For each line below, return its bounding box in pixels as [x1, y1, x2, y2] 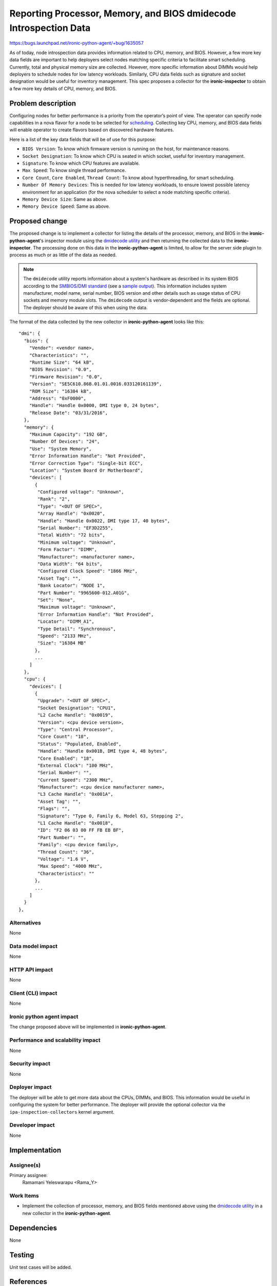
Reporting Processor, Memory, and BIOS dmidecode [9, 8, 236, 19]
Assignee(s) [9, 1162, 41, 1169]
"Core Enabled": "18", [37, 755, 95, 761]
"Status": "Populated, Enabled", [37, 741, 122, 747]
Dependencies [9, 1223, 57, 1232]
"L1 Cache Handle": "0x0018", [37, 820, 114, 826]
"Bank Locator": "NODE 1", [37, 583, 105, 588]
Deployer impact [9, 1083, 52, 1091]
